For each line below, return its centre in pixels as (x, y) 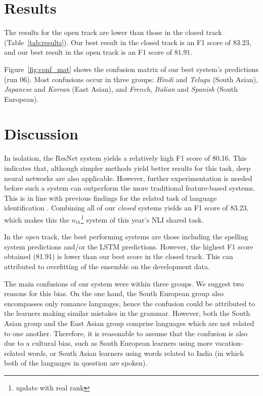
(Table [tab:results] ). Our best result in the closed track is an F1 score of (118, 42)
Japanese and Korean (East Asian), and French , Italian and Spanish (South (121, 89)
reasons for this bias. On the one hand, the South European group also (114, 293)
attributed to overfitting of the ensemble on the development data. (107, 266)
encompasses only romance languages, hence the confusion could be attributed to (130, 303)
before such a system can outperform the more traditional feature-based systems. (130, 188)
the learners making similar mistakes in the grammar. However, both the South (127, 313)
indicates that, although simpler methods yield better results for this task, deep (127, 168)
